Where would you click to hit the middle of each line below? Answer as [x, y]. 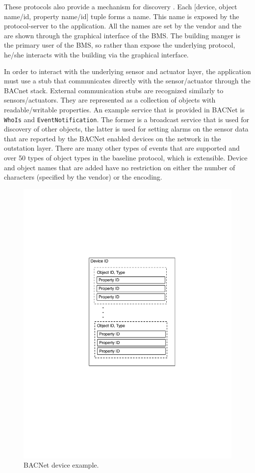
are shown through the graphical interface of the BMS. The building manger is [122, 35]
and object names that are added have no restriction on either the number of [120, 167]
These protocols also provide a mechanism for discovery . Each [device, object [121, 6]
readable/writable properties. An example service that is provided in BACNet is [124, 109]
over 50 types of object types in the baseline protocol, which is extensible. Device [126, 157]
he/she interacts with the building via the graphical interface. [96, 54]
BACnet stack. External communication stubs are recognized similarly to [114, 90]
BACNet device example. [61, 465]
